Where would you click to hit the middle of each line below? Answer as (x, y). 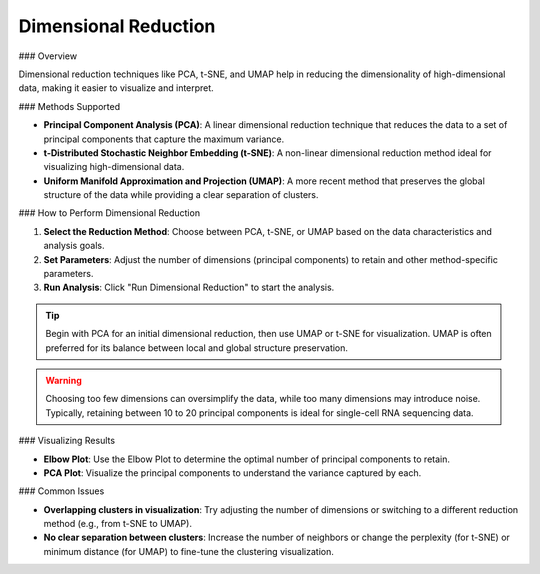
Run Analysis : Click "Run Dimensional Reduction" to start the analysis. (189, 287)
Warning (63, 380)
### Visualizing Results (66, 441)
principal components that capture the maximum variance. (164, 139)
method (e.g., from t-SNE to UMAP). (117, 524)
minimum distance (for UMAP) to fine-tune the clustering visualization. (188, 551)
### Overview (48, 56)
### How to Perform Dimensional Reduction (109, 213)
